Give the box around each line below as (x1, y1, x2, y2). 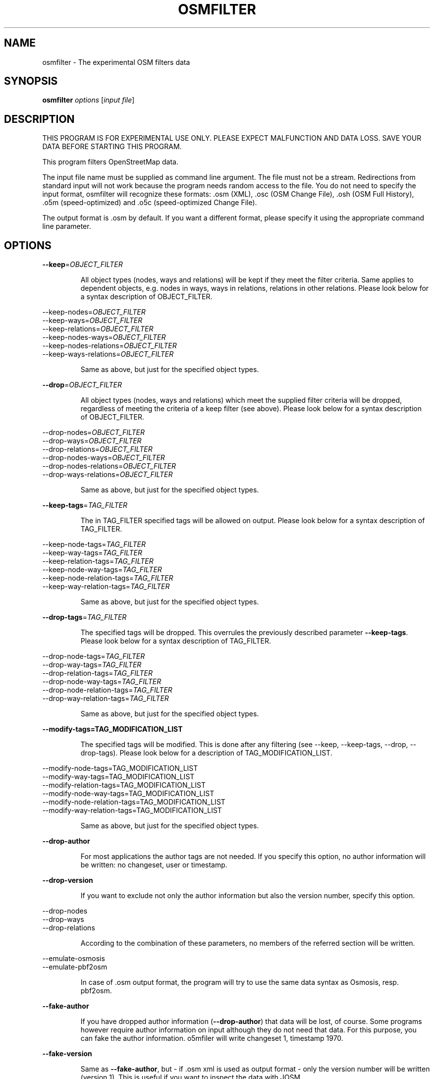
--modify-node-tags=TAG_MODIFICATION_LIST (42, 764, 198, 773)
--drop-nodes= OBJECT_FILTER (42, 428, 145, 437)
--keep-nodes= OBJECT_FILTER (42, 308, 146, 317)
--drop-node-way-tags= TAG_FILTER (42, 677, 162, 686)
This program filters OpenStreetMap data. (42, 158, 178, 166)
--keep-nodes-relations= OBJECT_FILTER (42, 341, 177, 350)
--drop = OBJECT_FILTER (42, 380, 122, 389)
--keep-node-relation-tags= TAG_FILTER (42, 574, 173, 583)
